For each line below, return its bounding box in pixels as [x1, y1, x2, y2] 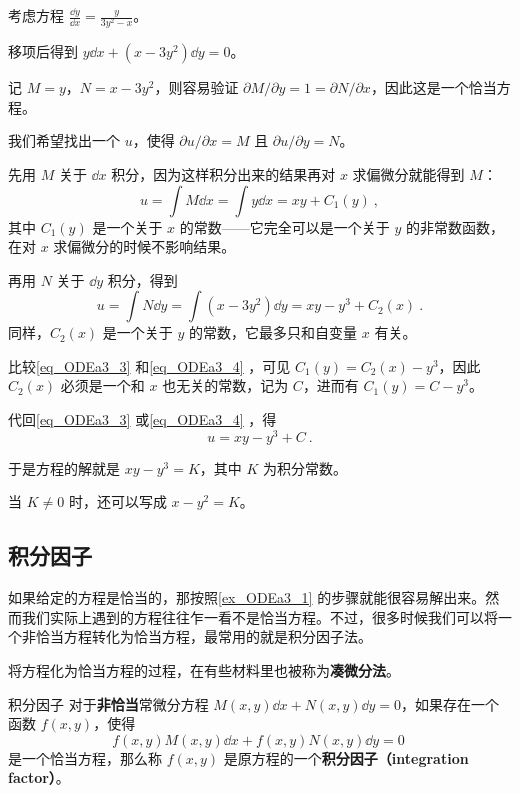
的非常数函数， [405, 216, 504, 237]
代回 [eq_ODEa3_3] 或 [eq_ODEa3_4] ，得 [8, 409, 277, 430]
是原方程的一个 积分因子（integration [223, 747, 469, 768]
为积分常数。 [263, 457, 348, 478]
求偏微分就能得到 [352, 163, 465, 184]
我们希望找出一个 [8, 130, 120, 151]
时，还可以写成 [68, 491, 167, 512]
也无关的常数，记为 [162, 375, 289, 396]
